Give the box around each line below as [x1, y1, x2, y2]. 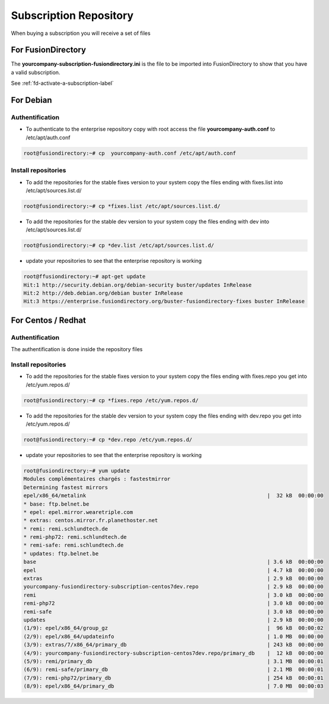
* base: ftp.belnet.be [23, 500, 90, 507]
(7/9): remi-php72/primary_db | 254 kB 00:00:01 [23, 674, 324, 681]
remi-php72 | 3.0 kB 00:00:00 [23, 600, 324, 607]
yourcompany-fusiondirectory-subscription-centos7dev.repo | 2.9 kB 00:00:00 [23, 583, 324, 590]
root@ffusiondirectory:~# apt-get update [23, 273, 146, 280]
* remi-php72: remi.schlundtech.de [23, 533, 127, 541]
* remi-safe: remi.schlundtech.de [23, 542, 124, 549]
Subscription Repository [11, 9, 134, 22]
